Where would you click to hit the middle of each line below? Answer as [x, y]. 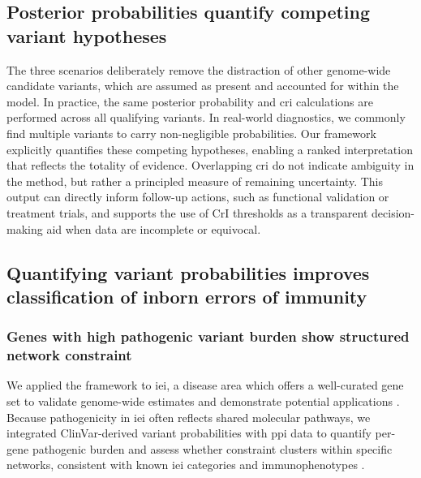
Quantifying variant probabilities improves [188, 272]
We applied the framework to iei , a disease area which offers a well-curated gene [205, 385]
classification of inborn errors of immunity [187, 296]
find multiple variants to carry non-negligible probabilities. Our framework [191, 133]
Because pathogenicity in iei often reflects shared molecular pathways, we [189, 417]
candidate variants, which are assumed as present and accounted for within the [203, 86]
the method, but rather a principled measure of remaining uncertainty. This [195, 181]
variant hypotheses [87, 35]
